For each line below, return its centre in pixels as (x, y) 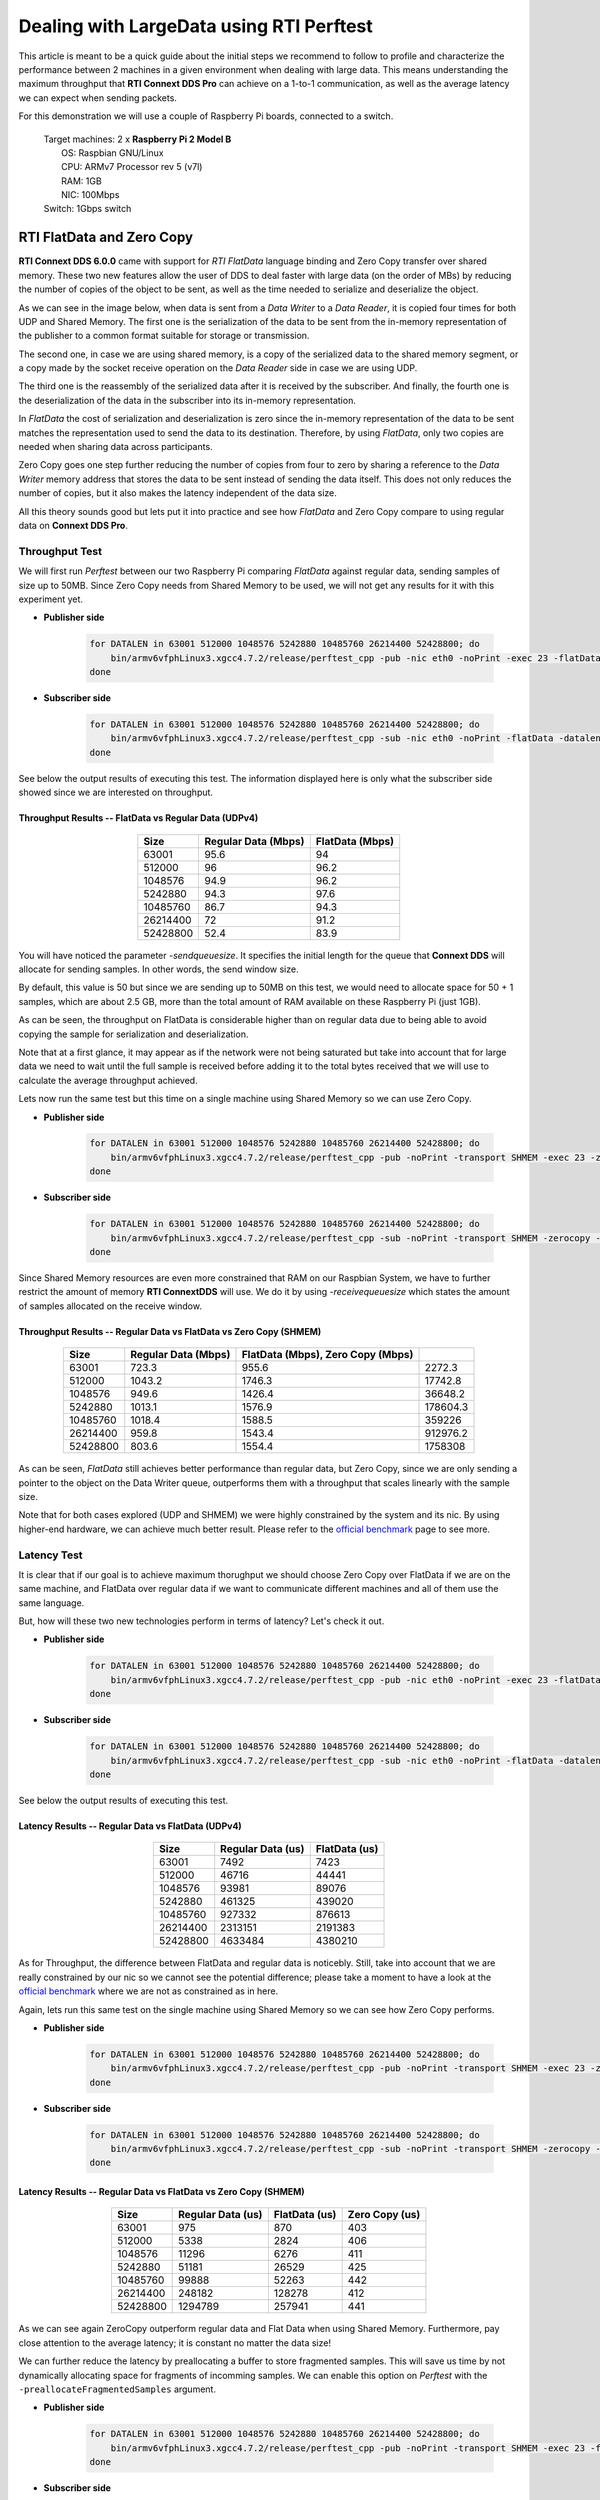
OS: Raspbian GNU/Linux (112, 152)
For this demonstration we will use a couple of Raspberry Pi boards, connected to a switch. (206, 116)
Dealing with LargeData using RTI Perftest (196, 26)
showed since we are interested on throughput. (116, 792)
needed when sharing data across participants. (116, 447)
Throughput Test (60, 551)
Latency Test (51, 1555)
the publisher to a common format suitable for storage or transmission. (164, 336)
